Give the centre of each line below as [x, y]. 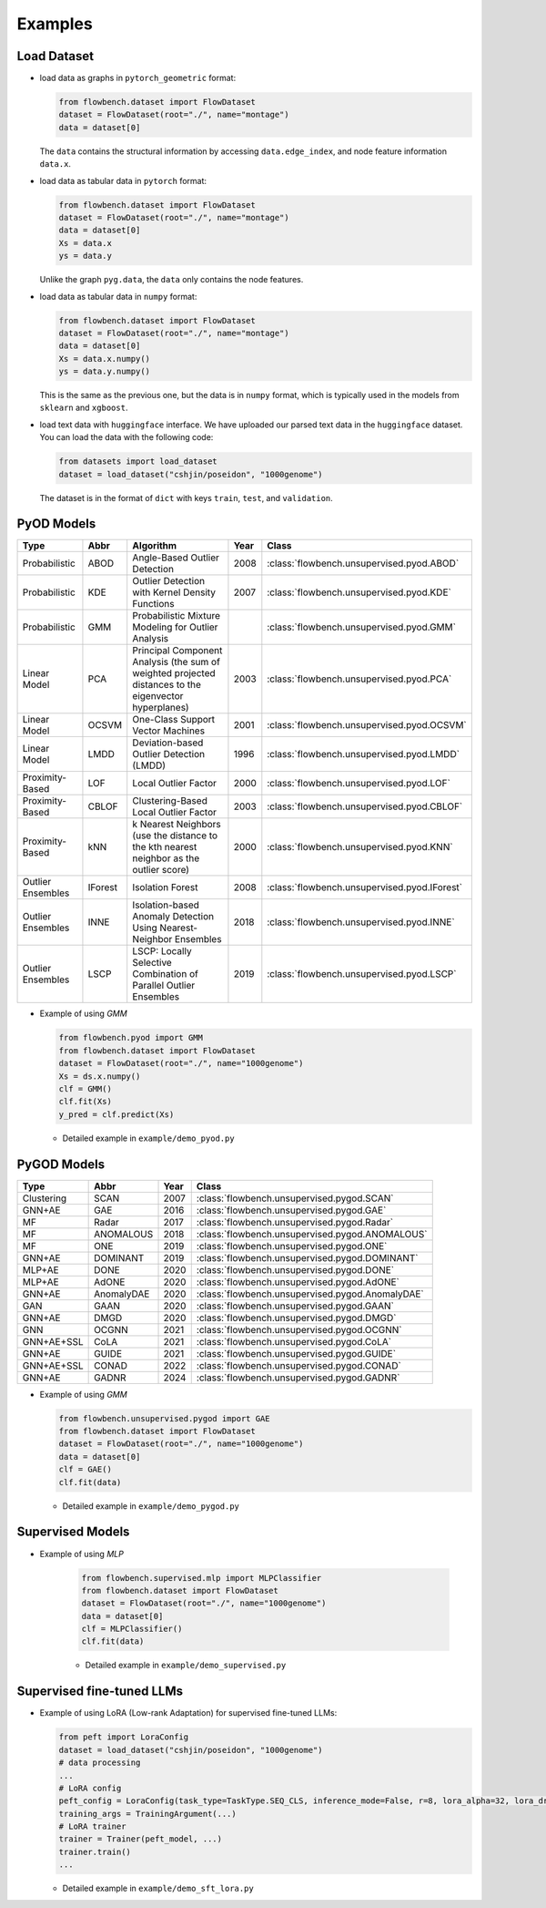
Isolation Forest [165, 887]
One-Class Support [174, 720]
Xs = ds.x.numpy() [100, 1076]
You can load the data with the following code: [126, 437]
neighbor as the [166, 858]
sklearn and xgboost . [84, 408]
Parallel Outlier [164, 986]
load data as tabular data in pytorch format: [123, 180]
